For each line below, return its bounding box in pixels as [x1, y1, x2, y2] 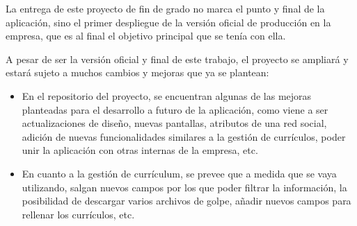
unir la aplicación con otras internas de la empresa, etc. [22, 143, 258, 157]
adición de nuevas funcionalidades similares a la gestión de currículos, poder [22, 129, 346, 144]
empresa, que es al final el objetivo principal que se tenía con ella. [6, 28, 286, 43]
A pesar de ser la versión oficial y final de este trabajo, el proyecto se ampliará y [6, 51, 349, 66]
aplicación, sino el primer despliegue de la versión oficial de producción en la [6, 15, 331, 29]
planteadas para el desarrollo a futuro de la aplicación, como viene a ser [22, 102, 328, 116]
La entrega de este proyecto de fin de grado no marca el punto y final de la [6, 1, 325, 15]
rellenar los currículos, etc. [22, 207, 135, 221]
